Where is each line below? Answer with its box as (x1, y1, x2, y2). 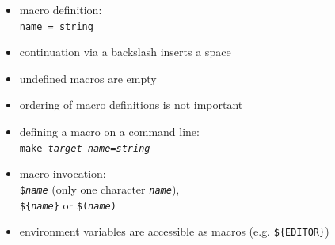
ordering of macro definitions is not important (19, 96, 243, 113)
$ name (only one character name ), (19, 180, 180, 197)
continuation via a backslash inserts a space (19, 43, 231, 60)
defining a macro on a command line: (19, 123, 200, 140)
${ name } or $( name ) (19, 196, 116, 213)
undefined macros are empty (19, 70, 157, 86)
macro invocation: (19, 165, 106, 182)
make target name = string (19, 142, 150, 154)
